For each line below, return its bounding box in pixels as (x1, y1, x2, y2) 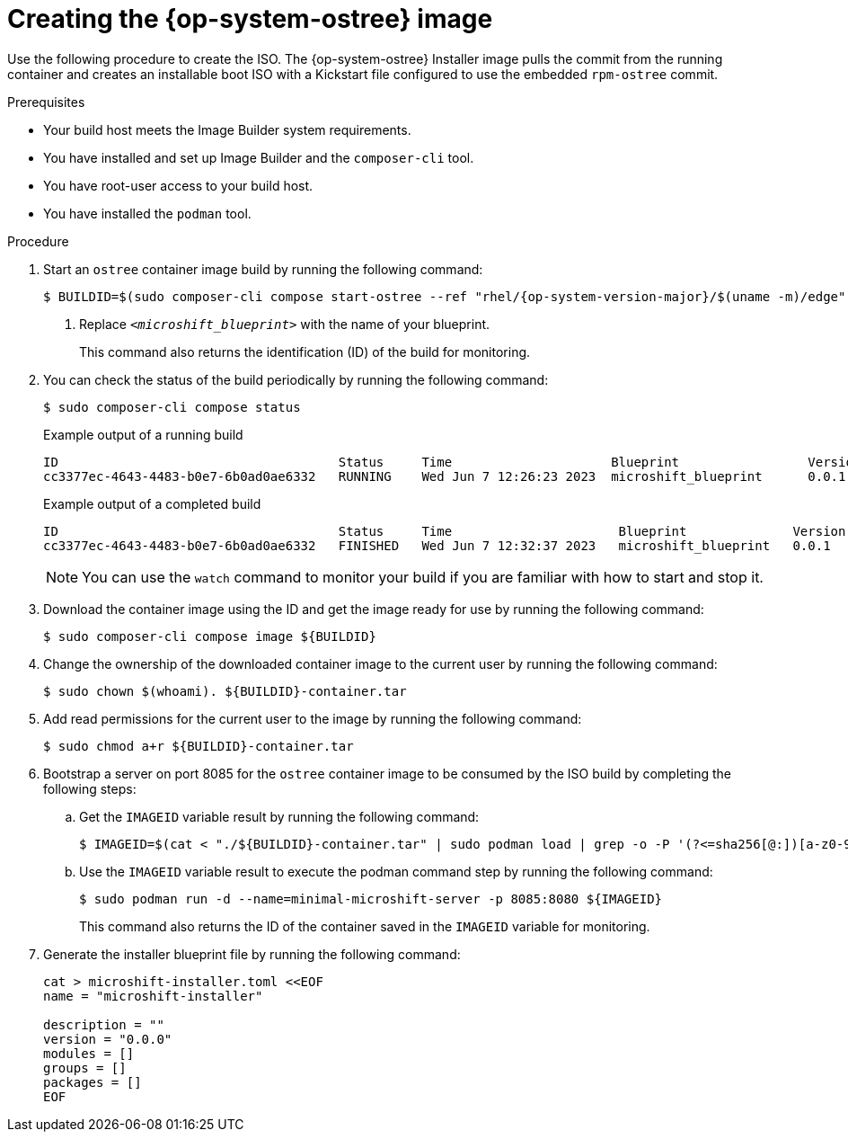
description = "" (43, 1017, 164, 1032)
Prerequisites (7, 93, 85, 110)
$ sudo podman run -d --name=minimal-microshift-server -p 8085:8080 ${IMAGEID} (79, 891, 663, 906)
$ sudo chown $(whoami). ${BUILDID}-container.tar (43, 683, 407, 699)
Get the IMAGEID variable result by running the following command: (79, 808, 480, 824)
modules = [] (43, 1046, 135, 1061)
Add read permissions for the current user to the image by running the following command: (43, 710, 582, 726)
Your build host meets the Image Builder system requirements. (43, 121, 411, 138)
